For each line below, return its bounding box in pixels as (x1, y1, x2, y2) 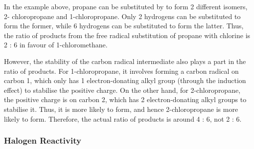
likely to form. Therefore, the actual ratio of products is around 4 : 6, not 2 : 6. (4, 113, 242, 124)
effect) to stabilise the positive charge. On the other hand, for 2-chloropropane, (4, 85, 241, 95)
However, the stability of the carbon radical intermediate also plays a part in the (4, 56, 246, 66)
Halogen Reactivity (4, 134, 81, 147)
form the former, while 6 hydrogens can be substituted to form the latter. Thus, (4, 21, 244, 31)
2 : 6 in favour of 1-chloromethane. (4, 40, 108, 50)
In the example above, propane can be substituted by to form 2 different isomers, (4, 1, 248, 11)
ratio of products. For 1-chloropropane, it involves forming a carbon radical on (4, 65, 239, 76)
